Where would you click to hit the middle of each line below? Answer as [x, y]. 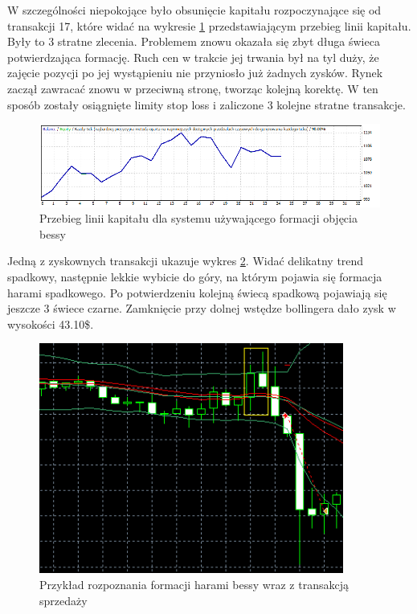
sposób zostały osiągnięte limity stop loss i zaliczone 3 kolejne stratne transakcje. [206, 104]
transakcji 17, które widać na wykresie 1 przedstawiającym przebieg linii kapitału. [209, 25]
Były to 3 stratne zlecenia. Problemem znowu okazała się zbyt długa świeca [194, 41]
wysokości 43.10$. [51, 323]
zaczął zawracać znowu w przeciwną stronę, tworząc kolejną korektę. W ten [193, 88]
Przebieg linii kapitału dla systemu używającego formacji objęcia [198, 218]
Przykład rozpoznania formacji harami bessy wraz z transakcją [194, 584]
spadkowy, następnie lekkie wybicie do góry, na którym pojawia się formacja [195, 276]
